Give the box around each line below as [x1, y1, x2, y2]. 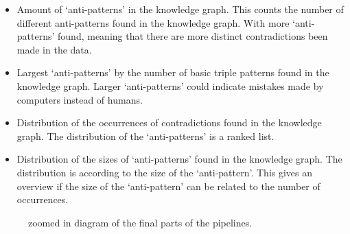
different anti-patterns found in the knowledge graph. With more [16, 15, 290, 30]
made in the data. [16, 42, 92, 56]
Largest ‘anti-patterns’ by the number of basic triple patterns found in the [16, 65, 329, 80]
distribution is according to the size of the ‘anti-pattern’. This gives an [16, 165, 313, 179]
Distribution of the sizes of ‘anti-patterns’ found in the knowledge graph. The [16, 152, 342, 166]
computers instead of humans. [16, 92, 143, 106]
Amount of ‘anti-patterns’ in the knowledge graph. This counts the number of [16, 2, 344, 16]
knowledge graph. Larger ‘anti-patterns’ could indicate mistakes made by [16, 78, 324, 93]
